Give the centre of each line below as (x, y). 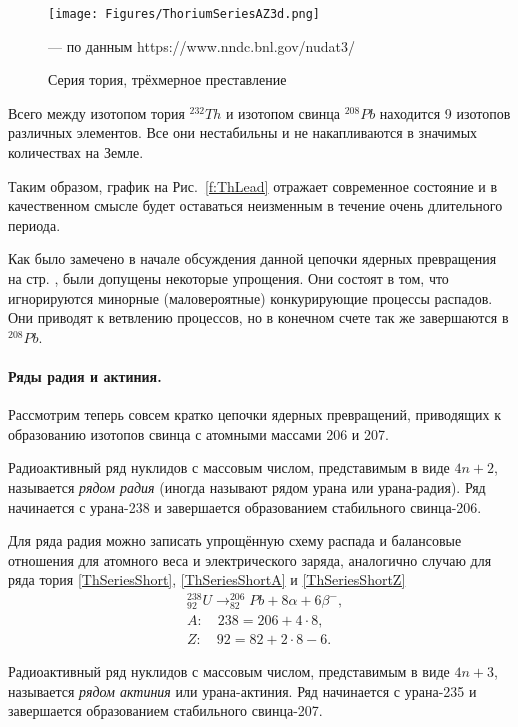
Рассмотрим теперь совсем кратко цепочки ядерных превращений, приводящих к (254, 414)
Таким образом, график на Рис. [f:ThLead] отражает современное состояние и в (253, 185)
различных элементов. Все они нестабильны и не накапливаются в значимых (243, 132)
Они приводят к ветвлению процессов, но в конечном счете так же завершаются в (258, 317)
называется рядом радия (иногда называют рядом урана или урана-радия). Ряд (247, 486)
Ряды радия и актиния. (85, 375)
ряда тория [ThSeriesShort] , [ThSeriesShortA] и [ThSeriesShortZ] (207, 579)
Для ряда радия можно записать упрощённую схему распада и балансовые (235, 540)
